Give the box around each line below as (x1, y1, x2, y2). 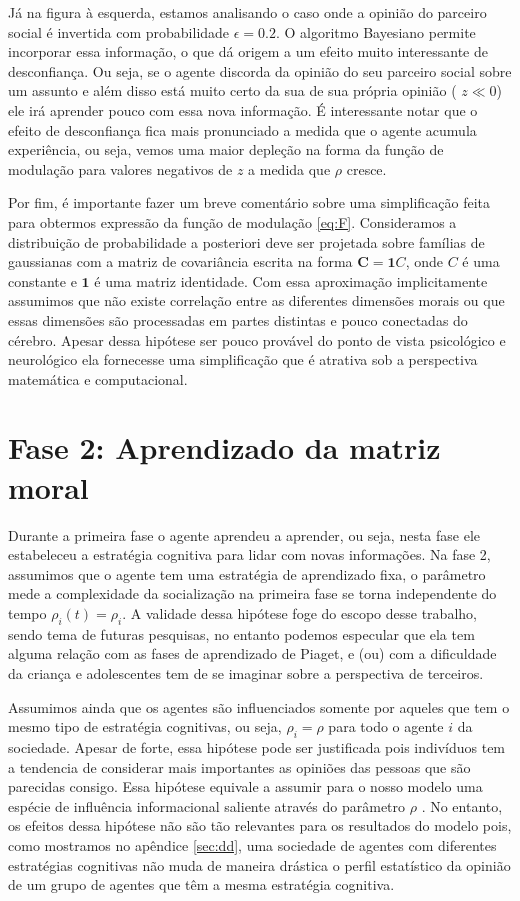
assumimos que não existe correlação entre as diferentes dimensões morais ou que (8, 290, 505, 311)
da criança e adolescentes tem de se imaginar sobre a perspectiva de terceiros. (8, 662, 484, 683)
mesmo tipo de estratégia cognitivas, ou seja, (8, 716, 282, 737)
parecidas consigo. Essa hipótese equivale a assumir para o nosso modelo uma (8, 776, 483, 797)
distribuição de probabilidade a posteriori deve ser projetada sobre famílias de (8, 231, 485, 252)
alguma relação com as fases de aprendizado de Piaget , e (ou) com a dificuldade (8, 643, 497, 664)
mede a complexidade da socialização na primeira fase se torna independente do (8, 583, 497, 604)
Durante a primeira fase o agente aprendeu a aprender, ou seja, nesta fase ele (8, 524, 481, 545)
